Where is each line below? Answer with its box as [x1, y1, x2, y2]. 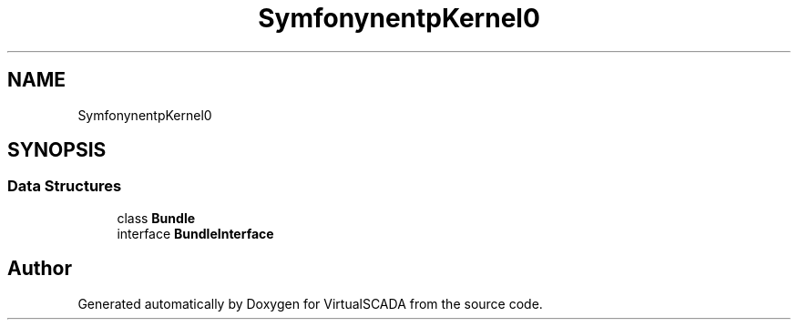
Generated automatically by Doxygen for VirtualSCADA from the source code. [77, 295, 543, 312]
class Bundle [117, 209, 196, 226]
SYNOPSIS [7, 138, 107, 162]
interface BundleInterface [117, 225, 274, 241]
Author [7, 257, 72, 281]
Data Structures [7, 177, 122, 196]
